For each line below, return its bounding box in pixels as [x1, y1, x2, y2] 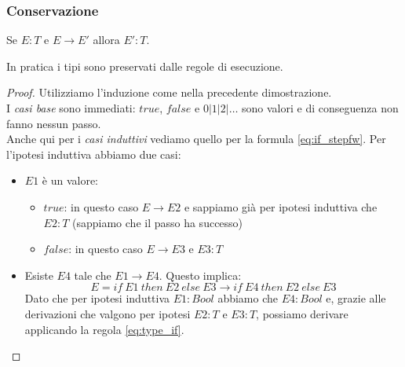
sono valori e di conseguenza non [242, 100, 399, 116]
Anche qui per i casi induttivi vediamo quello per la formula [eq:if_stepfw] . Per [6, 130, 386, 147]
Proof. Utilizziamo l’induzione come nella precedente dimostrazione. [6, 84, 332, 101]
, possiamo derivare [256, 305, 348, 321]
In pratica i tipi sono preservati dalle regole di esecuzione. [6, 57, 283, 74]
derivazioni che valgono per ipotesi [24, 305, 191, 321]
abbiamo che [217, 290, 279, 306]
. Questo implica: [159, 266, 242, 283]
